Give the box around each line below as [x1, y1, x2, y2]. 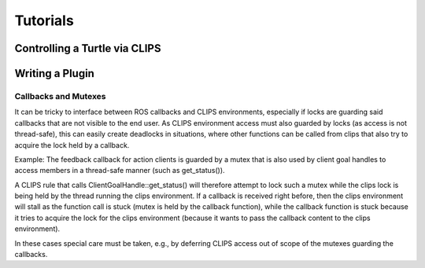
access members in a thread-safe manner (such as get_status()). [14, 166, 225, 175]
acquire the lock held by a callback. [14, 140, 130, 149]
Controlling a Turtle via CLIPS [14, 42, 161, 55]
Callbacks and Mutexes [14, 90, 106, 101]
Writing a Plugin [14, 67, 94, 80]
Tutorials [14, 12, 74, 29]
